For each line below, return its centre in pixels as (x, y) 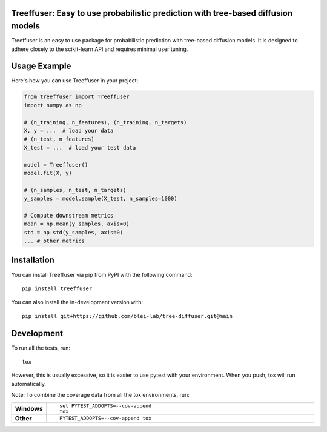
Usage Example (41, 66)
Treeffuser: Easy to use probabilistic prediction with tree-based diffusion (152, 13)
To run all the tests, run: (41, 348)
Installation (33, 260)
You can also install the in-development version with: (77, 302)
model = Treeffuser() (56, 164)
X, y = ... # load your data (69, 131)
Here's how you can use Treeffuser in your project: (75, 81)
